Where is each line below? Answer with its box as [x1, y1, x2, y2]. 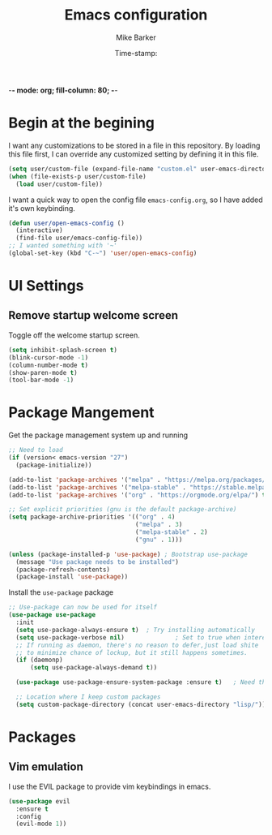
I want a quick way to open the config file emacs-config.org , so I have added [8, 195, 263, 204]
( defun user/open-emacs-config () [8, 219, 125, 227]
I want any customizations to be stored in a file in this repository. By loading [8, 140, 261, 150]
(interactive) [15, 226, 63, 235]
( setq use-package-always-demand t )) [29, 664, 158, 672]
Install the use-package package [8, 588, 114, 597]
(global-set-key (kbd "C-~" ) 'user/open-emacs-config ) [8, 249, 198, 257]
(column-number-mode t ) [8, 361, 89, 369]
